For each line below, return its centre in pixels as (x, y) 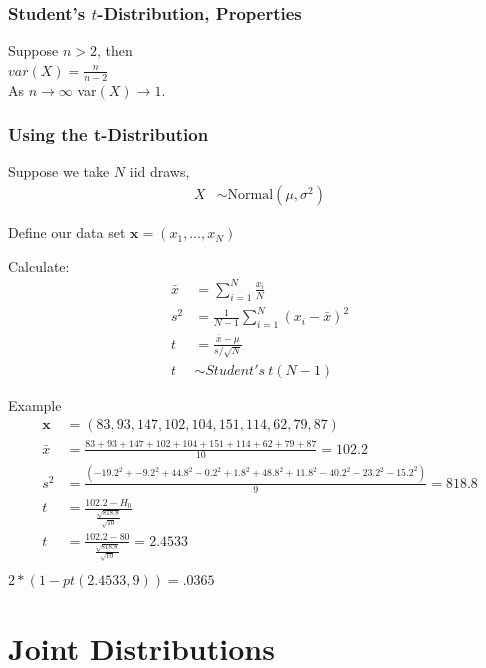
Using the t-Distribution (108, 134)
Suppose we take (59, 171)
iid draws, (159, 171)
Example (35, 404)
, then (114, 50)
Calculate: (39, 265)
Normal (250, 195)
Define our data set (67, 232)
